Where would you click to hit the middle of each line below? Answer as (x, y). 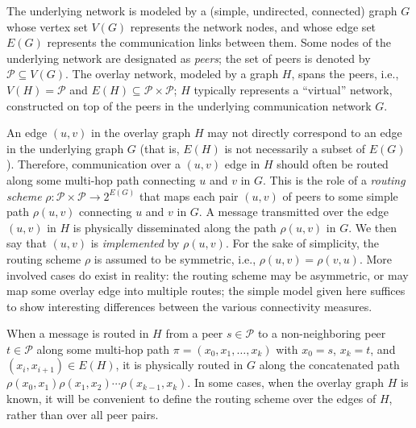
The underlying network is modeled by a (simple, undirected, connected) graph (202, 10)
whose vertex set (47, 26)
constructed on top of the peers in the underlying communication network (189, 105)
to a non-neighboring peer (322, 333)
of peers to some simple (340, 195)
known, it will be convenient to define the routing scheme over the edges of (191, 399)
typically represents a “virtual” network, (293, 89)
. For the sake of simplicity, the (302, 243)
